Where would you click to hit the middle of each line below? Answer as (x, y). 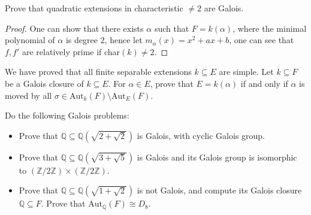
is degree (81, 40)
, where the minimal (270, 28)
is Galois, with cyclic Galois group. (201, 135)
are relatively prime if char (71, 51)
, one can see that (262, 40)
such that (172, 28)
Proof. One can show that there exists (74, 28)
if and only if (264, 83)
